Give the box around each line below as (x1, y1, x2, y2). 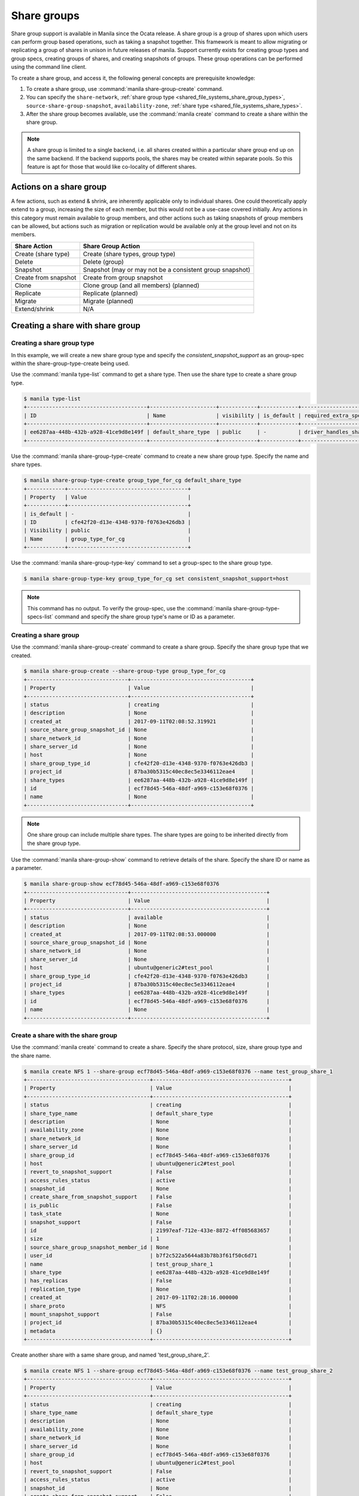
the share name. (11, 1052, 51, 1059)
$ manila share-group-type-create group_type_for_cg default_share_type (23, 477, 242, 484)
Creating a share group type (11, 339, 95, 347)
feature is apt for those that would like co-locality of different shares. (27, 163, 197, 171)
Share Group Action (83, 242, 141, 250)
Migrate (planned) (83, 297, 134, 305)
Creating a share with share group (11, 321, 141, 331)
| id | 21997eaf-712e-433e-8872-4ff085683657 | (23, 1227, 293, 1234)
